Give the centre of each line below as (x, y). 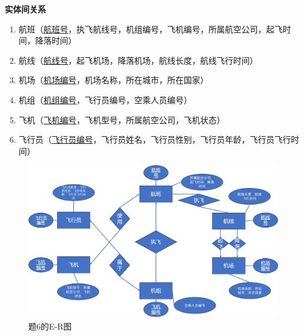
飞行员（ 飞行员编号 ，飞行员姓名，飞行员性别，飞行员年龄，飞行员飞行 (155, 139)
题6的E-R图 (50, 326)
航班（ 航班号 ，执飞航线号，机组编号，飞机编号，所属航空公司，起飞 (151, 29)
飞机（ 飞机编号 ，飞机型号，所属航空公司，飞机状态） (122, 119)
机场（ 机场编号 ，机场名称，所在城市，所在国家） (113, 80)
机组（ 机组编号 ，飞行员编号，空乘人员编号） (105, 99)
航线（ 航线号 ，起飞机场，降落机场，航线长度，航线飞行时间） (138, 60)
